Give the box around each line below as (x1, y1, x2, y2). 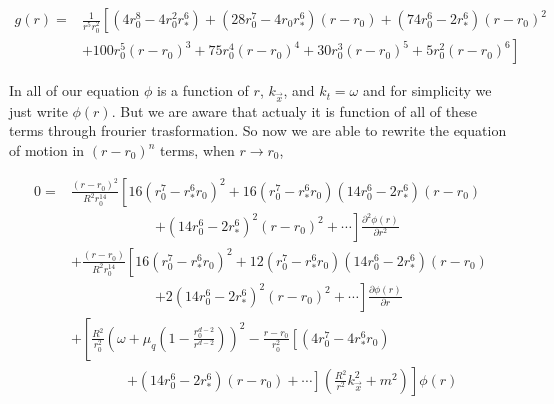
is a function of (157, 80, 249, 101)
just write (9, 100, 68, 121)
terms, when (160, 140, 235, 160)
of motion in (9, 140, 85, 160)
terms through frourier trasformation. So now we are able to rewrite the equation (9, 120, 507, 141)
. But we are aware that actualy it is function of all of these (111, 100, 477, 121)
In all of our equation (9, 80, 140, 101)
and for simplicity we (362, 80, 492, 101)
